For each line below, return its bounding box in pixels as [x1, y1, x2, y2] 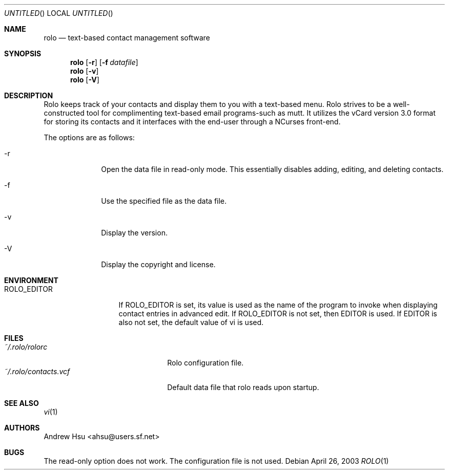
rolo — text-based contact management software [44, 33, 210, 42]
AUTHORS [4, 423, 40, 432]
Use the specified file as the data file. [101, 197, 227, 205]
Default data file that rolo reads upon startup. [167, 383, 319, 392]
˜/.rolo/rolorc [4, 342, 48, 351]
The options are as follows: [44, 133, 135, 142]
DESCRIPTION [4, 91, 53, 100]
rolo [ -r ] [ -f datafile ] [70, 58, 138, 67]
